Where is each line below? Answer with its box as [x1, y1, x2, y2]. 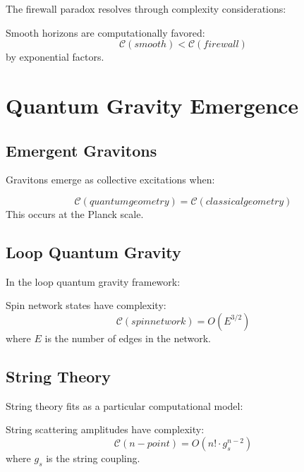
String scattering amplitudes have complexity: [6, 422, 205, 437]
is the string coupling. [46, 450, 140, 465]
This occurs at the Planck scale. [6, 206, 144, 221]
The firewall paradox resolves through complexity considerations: [6, 1, 286, 16]
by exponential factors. [6, 49, 104, 64]
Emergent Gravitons [6, 139, 157, 161]
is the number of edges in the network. [44, 330, 211, 345]
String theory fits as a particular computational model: [6, 398, 243, 413]
